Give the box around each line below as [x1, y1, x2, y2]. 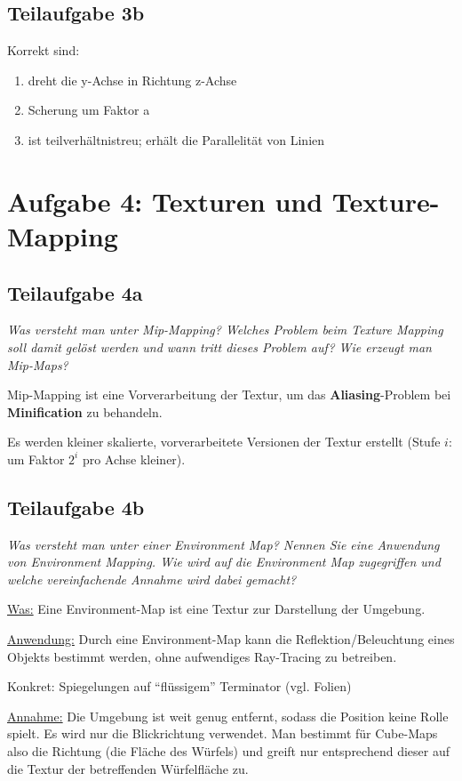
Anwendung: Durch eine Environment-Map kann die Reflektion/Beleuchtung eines [7, 630, 455, 648]
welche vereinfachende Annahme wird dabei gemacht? [7, 569, 297, 588]
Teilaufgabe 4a [7, 278, 143, 306]
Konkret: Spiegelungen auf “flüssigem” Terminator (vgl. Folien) [7, 677, 352, 696]
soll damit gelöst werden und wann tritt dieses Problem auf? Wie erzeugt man [7, 337, 432, 356]
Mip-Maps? [7, 355, 68, 374]
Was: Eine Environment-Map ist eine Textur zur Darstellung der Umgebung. [7, 600, 426, 618]
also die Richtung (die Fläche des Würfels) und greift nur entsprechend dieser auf [7, 742, 450, 761]
